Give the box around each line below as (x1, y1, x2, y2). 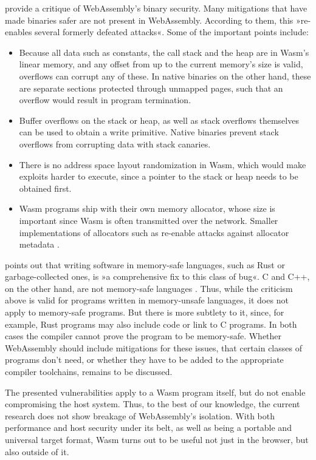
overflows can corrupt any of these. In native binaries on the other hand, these (19, 69, 311, 82)
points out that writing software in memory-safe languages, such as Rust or (5, 258, 285, 271)
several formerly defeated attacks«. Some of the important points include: (35, 25, 309, 38)
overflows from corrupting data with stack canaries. (19, 137, 211, 150)
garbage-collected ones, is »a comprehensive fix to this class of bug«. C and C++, (5, 270, 310, 283)
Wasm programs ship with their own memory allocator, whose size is (19, 202, 275, 215)
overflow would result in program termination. (19, 93, 191, 106)
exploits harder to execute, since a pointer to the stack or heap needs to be (19, 170, 298, 183)
